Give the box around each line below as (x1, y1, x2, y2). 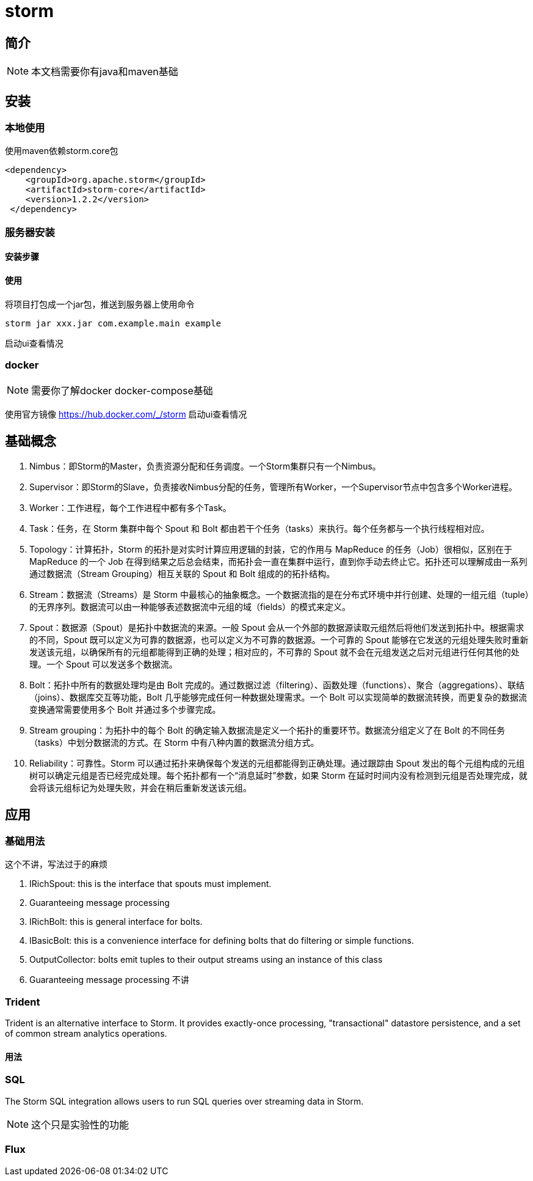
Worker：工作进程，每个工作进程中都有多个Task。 (29, 502, 231, 513)
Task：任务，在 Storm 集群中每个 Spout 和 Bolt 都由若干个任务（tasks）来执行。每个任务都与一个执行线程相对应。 (29, 523, 490, 534)
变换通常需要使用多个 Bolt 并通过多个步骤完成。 (29, 704, 221, 715)
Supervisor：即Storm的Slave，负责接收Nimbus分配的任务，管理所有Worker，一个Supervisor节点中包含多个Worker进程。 (29, 482, 517, 493)
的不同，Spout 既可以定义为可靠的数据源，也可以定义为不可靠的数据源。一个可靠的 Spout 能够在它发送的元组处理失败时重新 (29, 635, 529, 646)
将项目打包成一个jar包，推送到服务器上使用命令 (5, 298, 195, 309)
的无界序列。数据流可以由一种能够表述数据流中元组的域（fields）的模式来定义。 (29, 602, 351, 613)
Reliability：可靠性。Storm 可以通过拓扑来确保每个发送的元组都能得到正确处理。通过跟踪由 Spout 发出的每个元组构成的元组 (29, 758, 525, 769)
